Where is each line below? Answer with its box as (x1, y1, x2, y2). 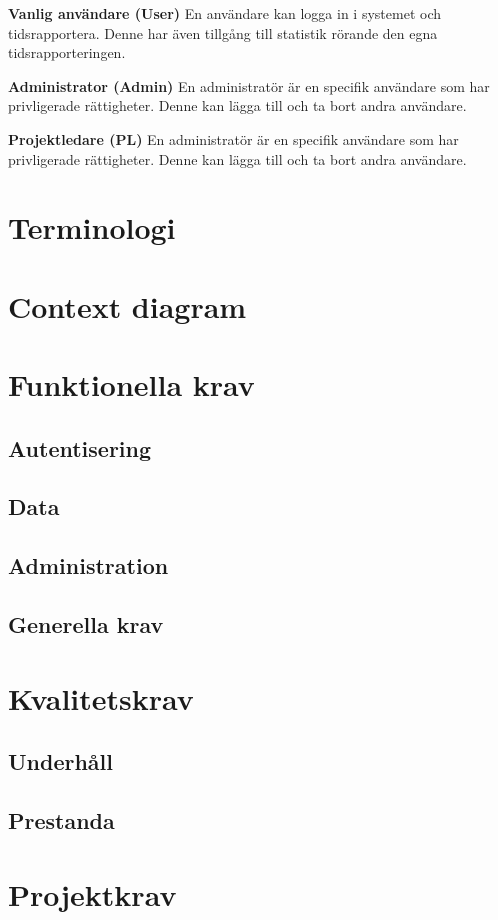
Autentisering (8, 432, 152, 463)
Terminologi (8, 207, 176, 248)
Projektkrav (8, 873, 177, 914)
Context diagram (8, 285, 247, 326)
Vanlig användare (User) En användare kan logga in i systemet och (8, 3, 441, 23)
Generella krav (8, 609, 164, 640)
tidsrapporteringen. (8, 42, 126, 63)
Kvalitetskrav (8, 677, 194, 718)
